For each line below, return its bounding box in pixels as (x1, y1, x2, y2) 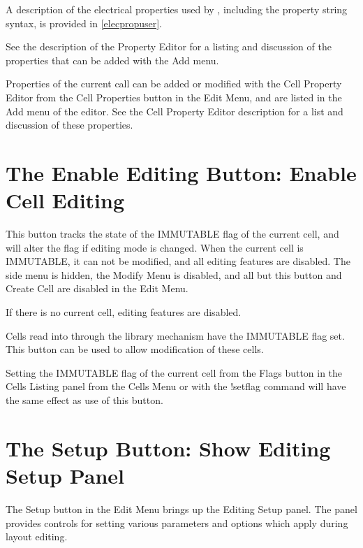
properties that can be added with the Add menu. (6, 52, 219, 67)
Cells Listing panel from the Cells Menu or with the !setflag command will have (6, 379, 346, 394)
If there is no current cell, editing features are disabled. (6, 305, 242, 319)
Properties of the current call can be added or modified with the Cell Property (6, 76, 342, 91)
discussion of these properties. (6, 117, 133, 132)
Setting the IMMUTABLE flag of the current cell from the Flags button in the (6, 365, 343, 380)
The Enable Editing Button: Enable (6, 158, 357, 187)
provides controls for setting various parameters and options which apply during (6, 515, 348, 530)
